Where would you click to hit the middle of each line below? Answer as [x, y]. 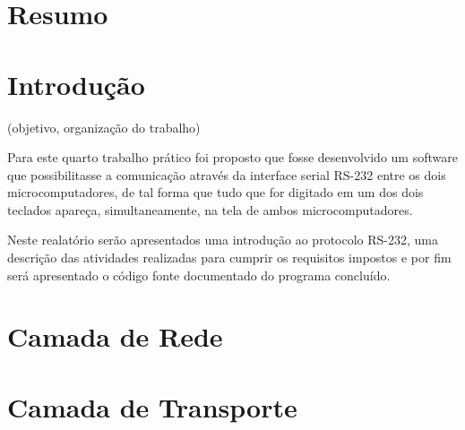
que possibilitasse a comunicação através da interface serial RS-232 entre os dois [227, 174]
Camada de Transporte [152, 406]
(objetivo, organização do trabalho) [104, 127]
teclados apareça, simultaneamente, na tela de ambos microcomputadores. [210, 209]
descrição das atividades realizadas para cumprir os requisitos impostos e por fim [229, 258]
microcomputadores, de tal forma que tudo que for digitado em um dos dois [215, 192]
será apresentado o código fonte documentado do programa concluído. [199, 275]
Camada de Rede [115, 336]
